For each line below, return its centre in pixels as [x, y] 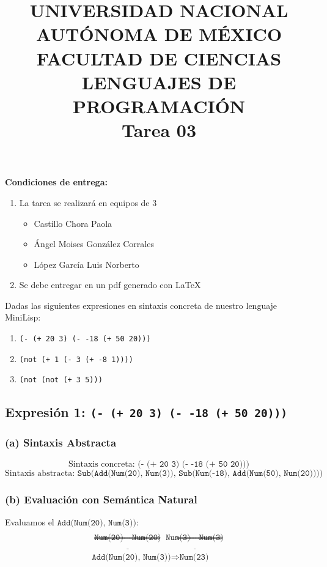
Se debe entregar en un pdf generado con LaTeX [110, 285]
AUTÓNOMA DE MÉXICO [159, 34]
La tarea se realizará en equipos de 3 [88, 202]
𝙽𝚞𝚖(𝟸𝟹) [194, 557]
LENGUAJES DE [159, 82]
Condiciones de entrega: [56, 182]
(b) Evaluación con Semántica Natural [101, 499]
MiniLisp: [23, 317]
